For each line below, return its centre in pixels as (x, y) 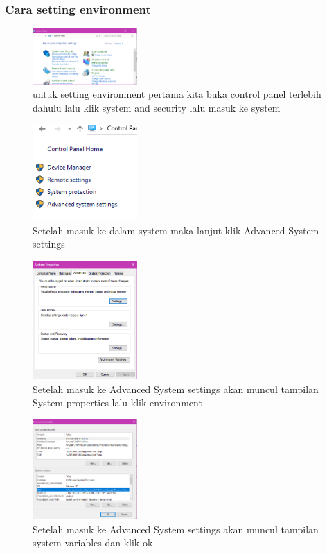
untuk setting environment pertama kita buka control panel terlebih (177, 94)
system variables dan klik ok (93, 543)
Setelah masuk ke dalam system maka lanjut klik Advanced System (176, 230)
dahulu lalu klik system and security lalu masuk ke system (157, 107)
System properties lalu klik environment (117, 402)
